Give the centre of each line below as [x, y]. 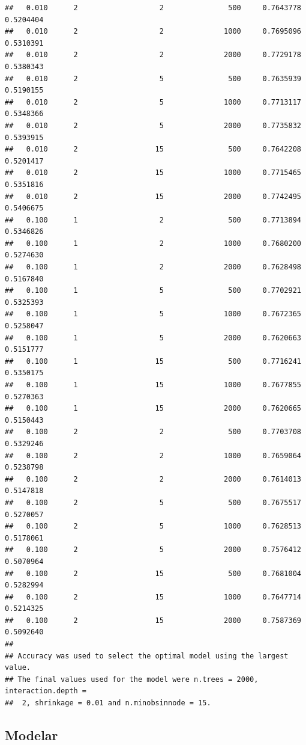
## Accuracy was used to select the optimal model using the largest [147, 656]
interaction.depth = [46, 691]
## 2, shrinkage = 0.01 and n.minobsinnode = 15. [108, 703]
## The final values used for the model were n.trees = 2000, [132, 679]
